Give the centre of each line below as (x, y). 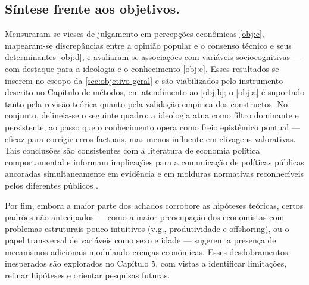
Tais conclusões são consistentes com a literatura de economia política (132, 150)
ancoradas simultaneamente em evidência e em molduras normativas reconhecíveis (154, 173)
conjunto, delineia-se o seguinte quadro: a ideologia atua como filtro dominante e (152, 115)
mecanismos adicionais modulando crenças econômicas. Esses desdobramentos (146, 251)
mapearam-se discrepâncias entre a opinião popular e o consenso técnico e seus (148, 45)
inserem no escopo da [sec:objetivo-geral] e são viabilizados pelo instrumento (144, 80)
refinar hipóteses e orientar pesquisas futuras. (88, 275)
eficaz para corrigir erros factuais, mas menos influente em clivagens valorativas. (150, 138)
